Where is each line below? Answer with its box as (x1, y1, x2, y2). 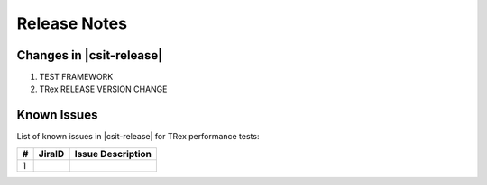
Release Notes (16, 13, 128, 33)
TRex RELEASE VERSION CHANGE (39, 84, 168, 94)
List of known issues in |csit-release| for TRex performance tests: (16, 131, 260, 142)
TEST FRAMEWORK (39, 72, 114, 83)
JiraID (38, 147, 65, 160)
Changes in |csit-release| (16, 48, 163, 63)
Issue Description (74, 147, 152, 160)
